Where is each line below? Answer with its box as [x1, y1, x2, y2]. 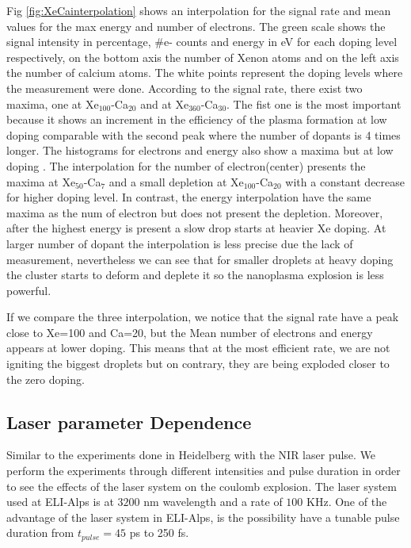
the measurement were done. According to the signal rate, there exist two [6, 79, 363, 96]
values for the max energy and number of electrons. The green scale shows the [6, 17, 386, 34]
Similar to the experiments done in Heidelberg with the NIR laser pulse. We [6, 446, 376, 463]
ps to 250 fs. [129, 524, 189, 541]
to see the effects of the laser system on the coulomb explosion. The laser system [6, 477, 397, 494]
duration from [6, 524, 74, 541]
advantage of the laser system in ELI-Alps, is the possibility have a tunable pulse [6, 508, 400, 525]
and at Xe [140, 95, 189, 112]
